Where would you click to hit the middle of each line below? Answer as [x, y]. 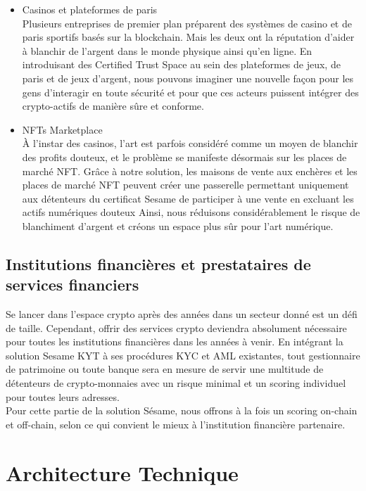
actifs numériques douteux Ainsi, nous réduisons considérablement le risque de [191, 212]
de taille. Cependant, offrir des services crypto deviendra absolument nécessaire [176, 327]
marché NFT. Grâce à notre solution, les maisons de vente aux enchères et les [190, 171]
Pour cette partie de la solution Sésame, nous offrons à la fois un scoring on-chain [182, 410]
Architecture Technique [122, 472]
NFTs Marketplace [62, 129]
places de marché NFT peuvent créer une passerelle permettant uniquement [185, 185]
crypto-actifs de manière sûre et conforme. [113, 106]
